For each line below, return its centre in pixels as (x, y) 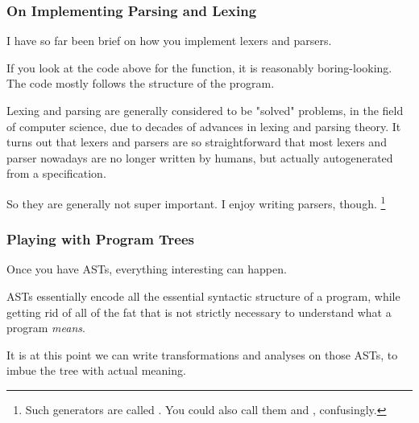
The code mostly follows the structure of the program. (141, 83)
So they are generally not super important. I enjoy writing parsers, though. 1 (196, 202)
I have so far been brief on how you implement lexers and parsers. (169, 41)
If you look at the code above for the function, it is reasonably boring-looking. (199, 67)
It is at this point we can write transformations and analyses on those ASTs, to (202, 354)
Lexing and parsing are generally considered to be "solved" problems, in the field (205, 110)
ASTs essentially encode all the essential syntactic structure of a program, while (203, 296)
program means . (46, 328)
